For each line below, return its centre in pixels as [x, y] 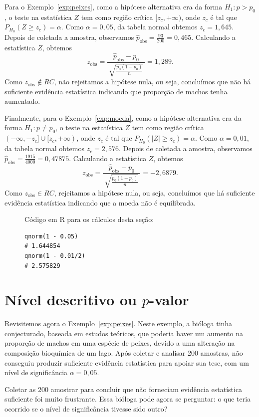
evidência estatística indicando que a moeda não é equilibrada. [100, 202]
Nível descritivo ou [71, 300]
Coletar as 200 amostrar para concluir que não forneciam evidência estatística [124, 389]
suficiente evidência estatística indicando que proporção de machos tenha [116, 91]
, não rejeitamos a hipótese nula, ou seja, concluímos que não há [152, 82]
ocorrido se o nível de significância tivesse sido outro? [86, 408]
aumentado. [22, 101]
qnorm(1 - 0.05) [51, 236]
